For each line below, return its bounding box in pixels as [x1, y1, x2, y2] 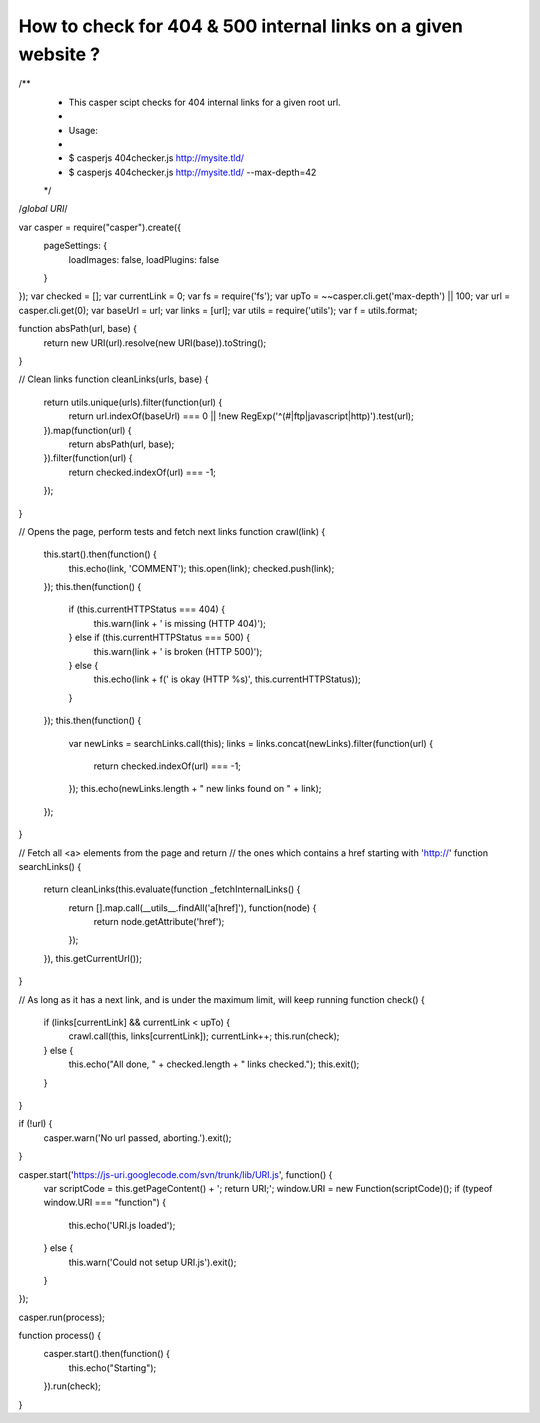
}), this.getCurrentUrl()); [43, 952, 142, 964]
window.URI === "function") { [43, 1196, 167, 1209]
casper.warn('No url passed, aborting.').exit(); [43, 1131, 232, 1144]
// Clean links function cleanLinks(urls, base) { [18, 373, 209, 385]
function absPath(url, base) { [18, 323, 137, 335]
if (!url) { [18, 1118, 53, 1130]
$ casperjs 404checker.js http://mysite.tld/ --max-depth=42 [68, 166, 317, 178]
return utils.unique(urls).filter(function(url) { [43, 396, 223, 408]
